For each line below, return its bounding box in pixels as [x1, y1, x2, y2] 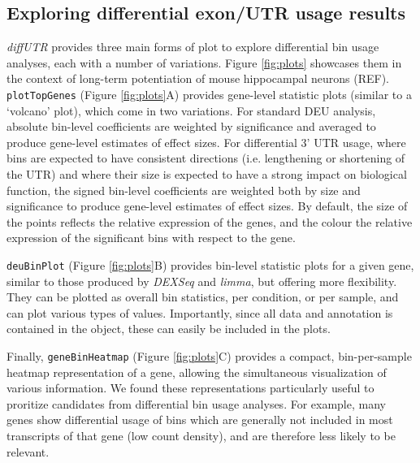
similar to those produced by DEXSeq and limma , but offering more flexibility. [6, 272, 397, 289]
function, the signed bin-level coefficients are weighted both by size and [6, 181, 361, 198]
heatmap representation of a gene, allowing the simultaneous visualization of [6, 363, 387, 380]
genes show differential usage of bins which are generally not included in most [6, 411, 393, 428]
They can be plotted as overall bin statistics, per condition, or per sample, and [6, 288, 399, 305]
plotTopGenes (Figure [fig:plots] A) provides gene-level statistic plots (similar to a [6, 85, 412, 102]
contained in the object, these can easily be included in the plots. [6, 320, 331, 337]
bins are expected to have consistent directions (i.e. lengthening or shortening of [6, 149, 405, 167]
